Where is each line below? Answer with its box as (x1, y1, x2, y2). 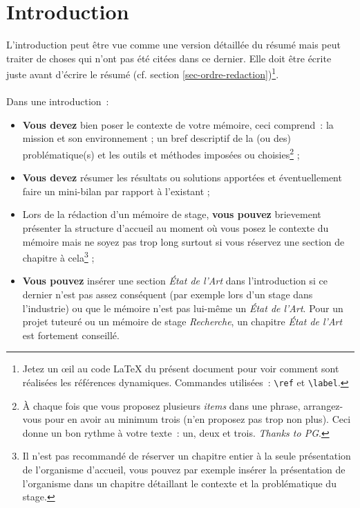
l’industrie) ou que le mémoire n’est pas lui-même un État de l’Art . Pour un (22, 300, 343, 315)
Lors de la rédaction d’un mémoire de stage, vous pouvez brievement (22, 207, 321, 221)
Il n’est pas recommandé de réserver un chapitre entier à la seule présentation (22, 448, 351, 463)
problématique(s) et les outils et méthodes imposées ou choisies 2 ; (22, 145, 300, 161)
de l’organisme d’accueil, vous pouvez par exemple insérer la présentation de (22, 462, 345, 476)
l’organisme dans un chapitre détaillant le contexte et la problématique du (22, 475, 337, 490)
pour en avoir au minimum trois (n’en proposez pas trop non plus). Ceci (44, 412, 351, 426)
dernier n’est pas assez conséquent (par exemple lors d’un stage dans (22, 287, 313, 301)
